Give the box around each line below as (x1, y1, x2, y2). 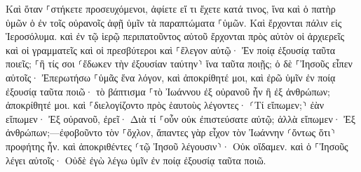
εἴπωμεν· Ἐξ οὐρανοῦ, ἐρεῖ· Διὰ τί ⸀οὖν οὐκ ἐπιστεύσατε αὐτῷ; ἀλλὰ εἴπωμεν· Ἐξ (6, 111, 355, 126)
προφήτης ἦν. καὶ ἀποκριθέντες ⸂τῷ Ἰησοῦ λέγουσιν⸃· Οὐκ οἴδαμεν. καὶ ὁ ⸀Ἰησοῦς (6, 138, 348, 153)
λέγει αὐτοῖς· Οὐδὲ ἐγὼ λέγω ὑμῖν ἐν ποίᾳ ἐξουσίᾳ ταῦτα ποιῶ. (6, 152, 266, 167)
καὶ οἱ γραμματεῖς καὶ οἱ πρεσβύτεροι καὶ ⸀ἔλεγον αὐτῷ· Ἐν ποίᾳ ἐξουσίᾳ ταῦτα (6, 42, 336, 57)
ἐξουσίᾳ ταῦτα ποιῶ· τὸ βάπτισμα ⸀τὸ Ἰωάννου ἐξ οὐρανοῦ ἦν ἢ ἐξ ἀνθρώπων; (6, 84, 331, 98)
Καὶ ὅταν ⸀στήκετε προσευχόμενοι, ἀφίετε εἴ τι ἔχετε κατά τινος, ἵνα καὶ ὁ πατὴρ (6, 1, 336, 15)
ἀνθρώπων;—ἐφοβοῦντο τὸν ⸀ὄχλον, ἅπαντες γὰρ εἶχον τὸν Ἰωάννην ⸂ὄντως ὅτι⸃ (6, 125, 336, 140)
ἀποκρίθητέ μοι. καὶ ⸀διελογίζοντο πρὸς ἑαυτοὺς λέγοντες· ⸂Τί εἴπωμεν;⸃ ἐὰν (6, 98, 325, 112)
